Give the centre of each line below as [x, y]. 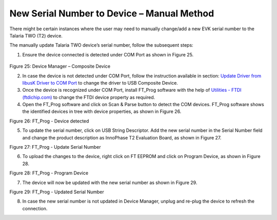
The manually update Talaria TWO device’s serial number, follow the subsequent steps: [101, 45]
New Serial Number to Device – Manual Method [112, 13]
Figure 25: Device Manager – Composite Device [60, 66]
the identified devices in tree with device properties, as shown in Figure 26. [102, 112]
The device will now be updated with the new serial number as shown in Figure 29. [110, 183]
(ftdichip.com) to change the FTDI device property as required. [89, 97]
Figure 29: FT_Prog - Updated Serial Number [57, 192]
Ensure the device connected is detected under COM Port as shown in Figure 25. [108, 54]
